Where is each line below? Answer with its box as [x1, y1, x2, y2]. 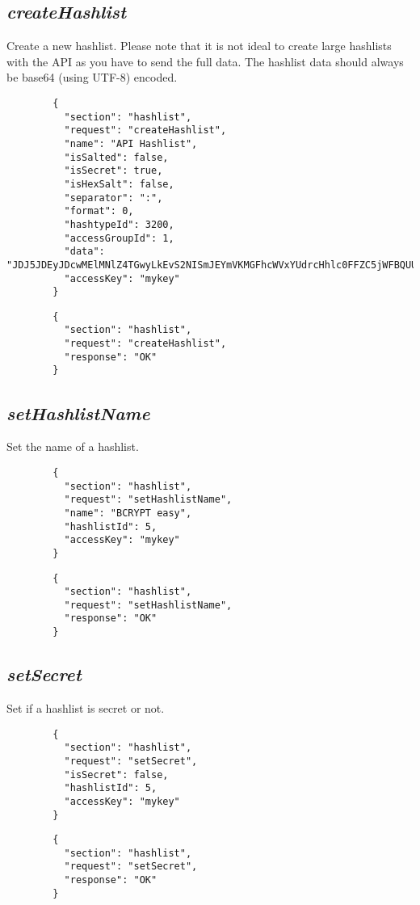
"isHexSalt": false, [64, 178, 174, 190]
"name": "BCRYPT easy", [64, 507, 192, 519]
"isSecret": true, [64, 165, 163, 177]
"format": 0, [64, 205, 134, 217]
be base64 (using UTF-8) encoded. [6, 69, 178, 86]
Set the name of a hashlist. [6, 438, 139, 455]
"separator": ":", [64, 192, 163, 204]
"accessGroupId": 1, [64, 232, 174, 244]
